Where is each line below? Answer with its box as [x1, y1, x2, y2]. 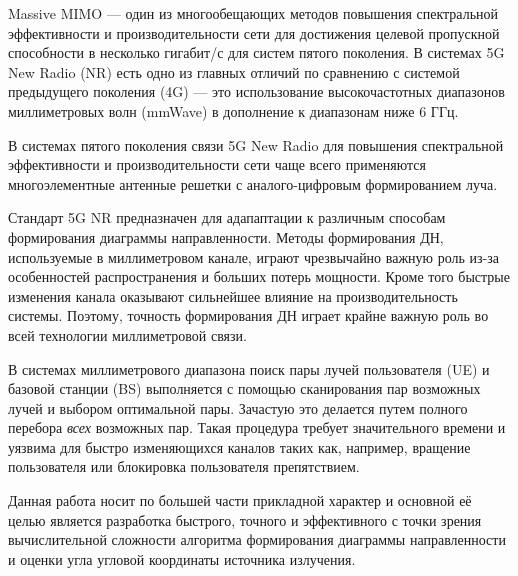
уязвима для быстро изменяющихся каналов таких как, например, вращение [8, 436, 471, 457]
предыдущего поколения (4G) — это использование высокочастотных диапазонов [8, 81, 505, 102]
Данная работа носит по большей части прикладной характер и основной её [8, 490, 472, 511]
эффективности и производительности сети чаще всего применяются [8, 154, 426, 175]
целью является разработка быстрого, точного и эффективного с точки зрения [8, 509, 482, 530]
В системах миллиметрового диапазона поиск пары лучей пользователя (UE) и [8, 358, 490, 379]
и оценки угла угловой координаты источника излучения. [8, 548, 356, 569]
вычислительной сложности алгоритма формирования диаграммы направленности [8, 529, 506, 550]
